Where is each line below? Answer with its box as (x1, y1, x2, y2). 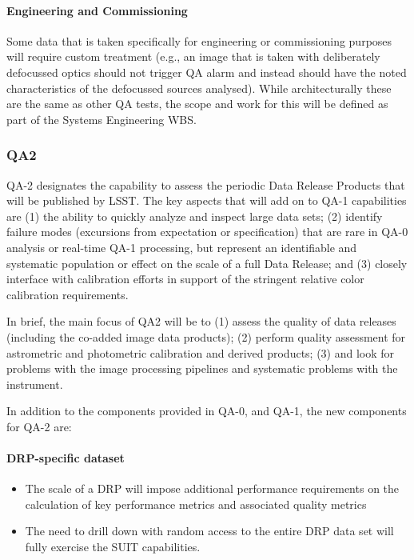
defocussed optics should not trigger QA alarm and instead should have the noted (6, 63, 407, 80)
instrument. (6, 375, 63, 392)
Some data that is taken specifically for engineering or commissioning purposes (6, 32, 392, 49)
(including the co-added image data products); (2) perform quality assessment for (6, 328, 406, 345)
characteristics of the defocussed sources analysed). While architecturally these (6, 79, 392, 96)
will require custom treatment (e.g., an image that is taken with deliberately (6, 48, 380, 65)
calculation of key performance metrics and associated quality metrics (25, 495, 367, 512)
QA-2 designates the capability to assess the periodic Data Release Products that (6, 176, 405, 193)
